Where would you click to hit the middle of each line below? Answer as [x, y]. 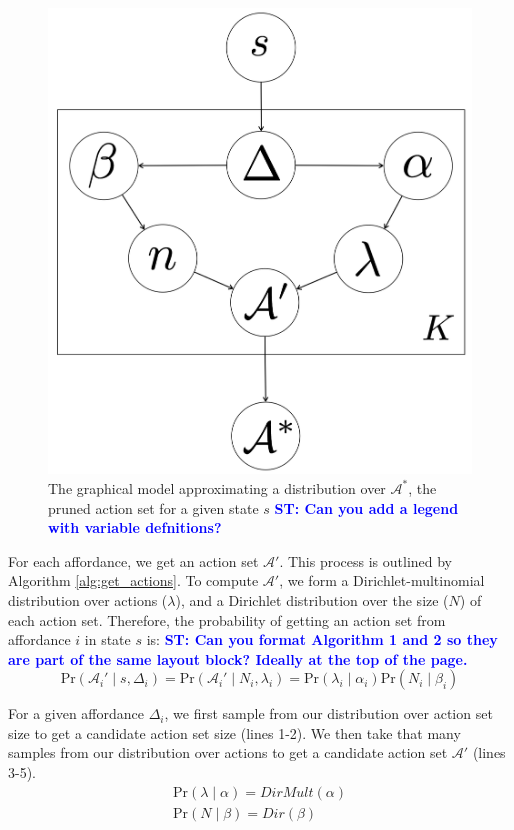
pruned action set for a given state [153, 507]
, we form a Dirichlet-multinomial [382, 580]
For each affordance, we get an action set [133, 560]
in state [107, 639]
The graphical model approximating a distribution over [217, 487]
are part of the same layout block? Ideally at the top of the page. [238, 658]
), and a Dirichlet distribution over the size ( [312, 599]
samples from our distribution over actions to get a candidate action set [228, 752]
